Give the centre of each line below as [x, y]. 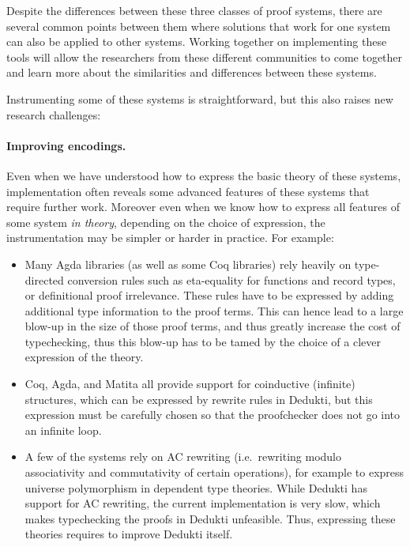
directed [44, 279]
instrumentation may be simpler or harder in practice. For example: [170, 238]
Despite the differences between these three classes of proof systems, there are [194, 10]
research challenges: [54, 114]
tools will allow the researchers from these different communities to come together [205, 57]
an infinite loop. [63, 430]
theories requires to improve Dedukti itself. [129, 534]
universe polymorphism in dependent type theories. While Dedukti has [196, 487]
